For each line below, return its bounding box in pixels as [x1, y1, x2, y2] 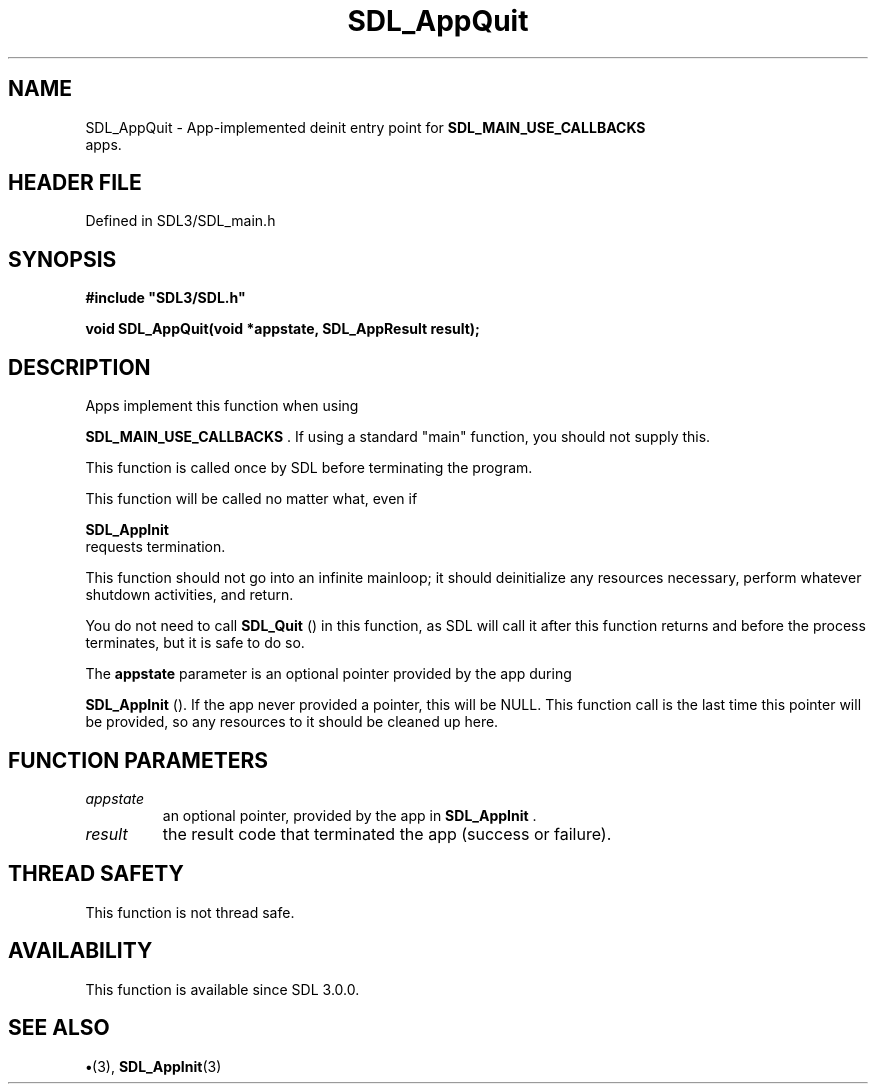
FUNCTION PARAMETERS [8, 747, 268, 773]
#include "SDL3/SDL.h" [85, 289, 246, 307]
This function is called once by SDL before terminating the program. [85, 459, 533, 477]
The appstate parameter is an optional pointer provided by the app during [85, 665, 572, 683]
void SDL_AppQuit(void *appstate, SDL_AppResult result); [85, 320, 480, 338]
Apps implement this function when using [85, 397, 359, 415]
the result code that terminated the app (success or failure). [162, 823, 612, 844]
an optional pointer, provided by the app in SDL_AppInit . [162, 806, 537, 824]
